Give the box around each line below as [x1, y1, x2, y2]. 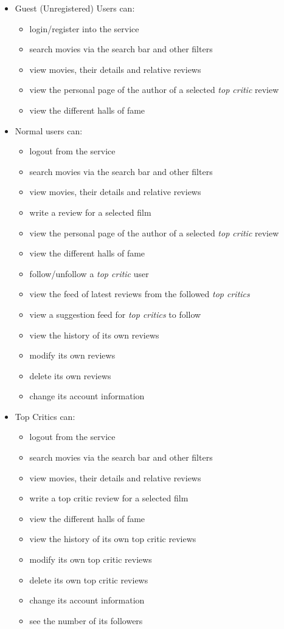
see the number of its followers [29, 614, 143, 627]
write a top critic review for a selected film [29, 492, 189, 504]
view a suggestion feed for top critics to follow [29, 308, 201, 320]
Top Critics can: [15, 410, 75, 422]
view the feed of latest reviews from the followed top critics [29, 287, 250, 300]
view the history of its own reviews [29, 328, 159, 341]
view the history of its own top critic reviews [29, 532, 196, 545]
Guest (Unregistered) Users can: [15, 2, 135, 14]
